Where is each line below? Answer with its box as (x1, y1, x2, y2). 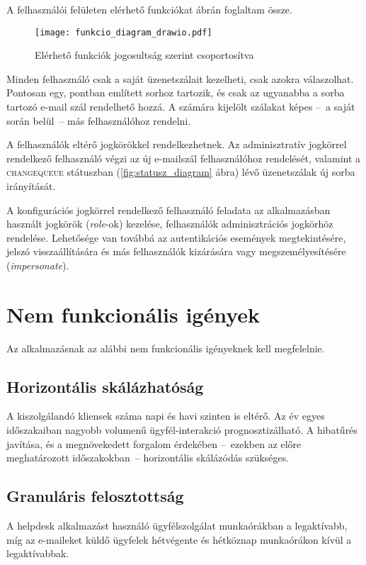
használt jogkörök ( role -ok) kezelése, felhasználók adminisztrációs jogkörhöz (6, 216, 333, 231)
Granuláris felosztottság (6, 485, 184, 507)
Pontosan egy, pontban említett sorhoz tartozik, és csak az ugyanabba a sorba (6, 85, 345, 100)
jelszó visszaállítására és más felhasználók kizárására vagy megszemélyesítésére (6, 244, 346, 259)
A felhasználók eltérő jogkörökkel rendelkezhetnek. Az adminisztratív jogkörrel (6, 137, 347, 152)
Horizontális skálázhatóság (6, 375, 204, 397)
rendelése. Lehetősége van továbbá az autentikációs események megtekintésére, (6, 230, 346, 245)
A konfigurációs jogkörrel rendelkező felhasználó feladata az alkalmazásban (6, 202, 331, 217)
